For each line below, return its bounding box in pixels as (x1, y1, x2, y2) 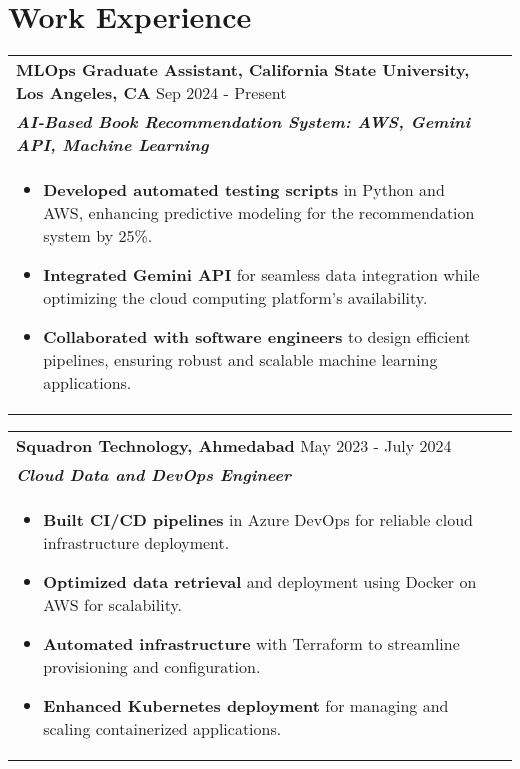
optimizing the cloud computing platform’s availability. (43, 286, 428, 310)
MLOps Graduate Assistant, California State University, (16, 58, 470, 82)
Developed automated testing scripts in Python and (43, 178, 445, 202)
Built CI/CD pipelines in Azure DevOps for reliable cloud (43, 508, 473, 532)
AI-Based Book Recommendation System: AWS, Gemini (16, 110, 471, 134)
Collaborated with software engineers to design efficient (43, 325, 471, 349)
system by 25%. (43, 224, 153, 248)
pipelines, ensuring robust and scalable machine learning (43, 348, 438, 372)
